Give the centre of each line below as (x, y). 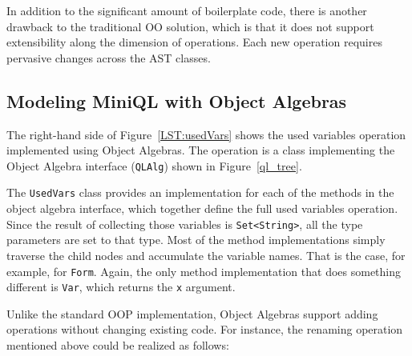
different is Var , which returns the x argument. (121, 287)
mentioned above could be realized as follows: (118, 345)
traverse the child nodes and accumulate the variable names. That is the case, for (206, 255)
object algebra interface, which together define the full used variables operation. (202, 208)
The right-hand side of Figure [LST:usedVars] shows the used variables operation (206, 134)
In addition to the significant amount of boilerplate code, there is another (187, 10)
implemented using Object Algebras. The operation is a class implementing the (201, 150)
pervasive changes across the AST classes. (109, 57)
